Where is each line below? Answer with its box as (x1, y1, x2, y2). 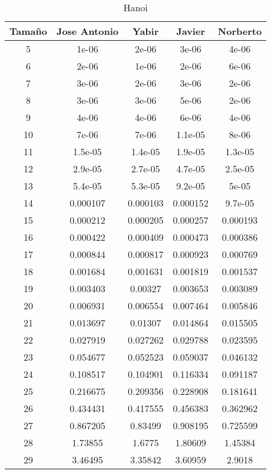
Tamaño (9, 24, 47, 38)
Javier (176, 24, 205, 38)
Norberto (217, 24, 262, 38)
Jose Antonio (56, 24, 118, 38)
